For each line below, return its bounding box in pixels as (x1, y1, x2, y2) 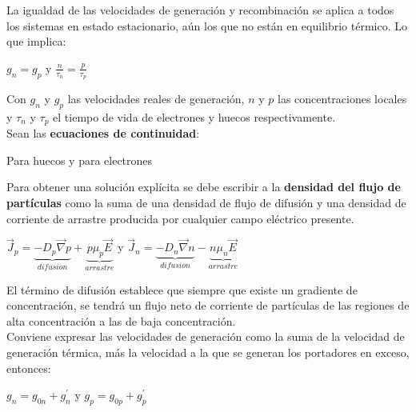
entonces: (6, 359, 51, 376)
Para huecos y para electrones (6, 151, 153, 168)
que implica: (6, 33, 66, 50)
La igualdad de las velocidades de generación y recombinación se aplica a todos (6, 2, 394, 18)
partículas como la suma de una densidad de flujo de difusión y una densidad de (6, 194, 406, 211)
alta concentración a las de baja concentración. (6, 312, 236, 329)
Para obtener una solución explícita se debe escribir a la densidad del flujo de (6, 178, 401, 195)
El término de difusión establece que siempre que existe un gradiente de (6, 281, 358, 298)
